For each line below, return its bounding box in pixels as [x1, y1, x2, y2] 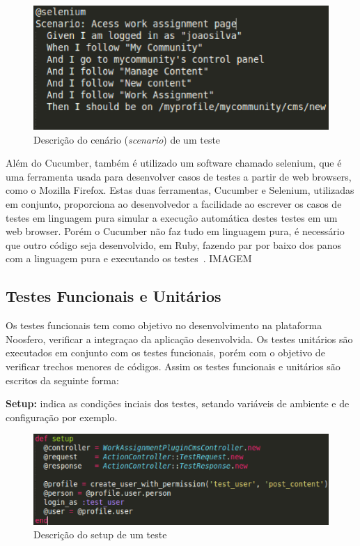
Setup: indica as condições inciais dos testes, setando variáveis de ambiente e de [6, 396, 350, 411]
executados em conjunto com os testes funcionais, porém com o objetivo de [6, 345, 325, 360]
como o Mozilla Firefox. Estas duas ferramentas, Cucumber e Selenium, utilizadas [6, 183, 354, 197]
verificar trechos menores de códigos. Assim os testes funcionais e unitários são [6, 358, 341, 373]
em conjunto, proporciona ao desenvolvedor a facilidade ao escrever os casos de [6, 197, 342, 211]
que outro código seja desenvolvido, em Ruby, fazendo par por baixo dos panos [6, 237, 342, 252]
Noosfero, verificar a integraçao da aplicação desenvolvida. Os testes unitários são [6, 331, 353, 346]
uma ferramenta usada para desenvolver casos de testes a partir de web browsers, [6, 169, 352, 183]
